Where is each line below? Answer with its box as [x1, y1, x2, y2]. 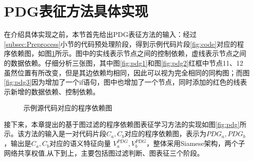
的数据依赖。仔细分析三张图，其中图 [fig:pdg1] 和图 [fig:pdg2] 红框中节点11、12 [4, 57, 243, 68]
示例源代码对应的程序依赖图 [23, 103, 112, 113]
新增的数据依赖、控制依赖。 [10, 86, 99, 96]
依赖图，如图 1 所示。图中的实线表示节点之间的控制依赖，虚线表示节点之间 [10, 48, 246, 58]
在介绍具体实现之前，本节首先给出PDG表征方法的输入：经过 [4, 29, 197, 39]
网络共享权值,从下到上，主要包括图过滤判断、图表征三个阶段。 [4, 147, 204, 158]
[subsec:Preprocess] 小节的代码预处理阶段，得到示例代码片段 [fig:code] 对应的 [4, 38, 237, 49]
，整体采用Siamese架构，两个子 [146, 138, 245, 148]
